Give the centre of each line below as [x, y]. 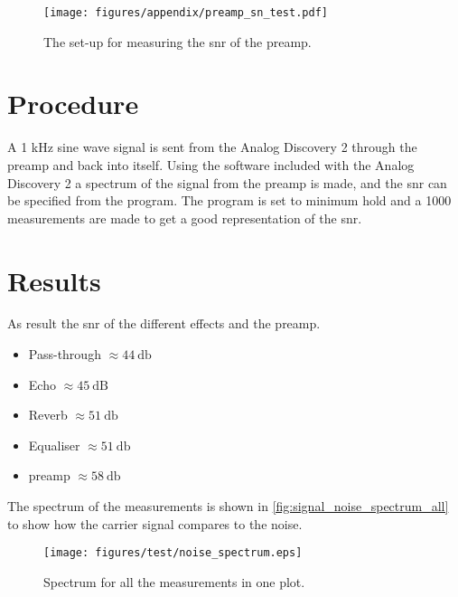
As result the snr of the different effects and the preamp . [164, 323]
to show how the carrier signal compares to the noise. [155, 523]
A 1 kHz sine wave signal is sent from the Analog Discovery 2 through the [212, 147]
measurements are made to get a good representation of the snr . [185, 218]
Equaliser [54, 445]
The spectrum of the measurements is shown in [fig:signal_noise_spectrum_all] [228, 506]
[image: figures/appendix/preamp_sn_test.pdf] [186, 13]
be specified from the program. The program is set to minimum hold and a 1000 [229, 200]
